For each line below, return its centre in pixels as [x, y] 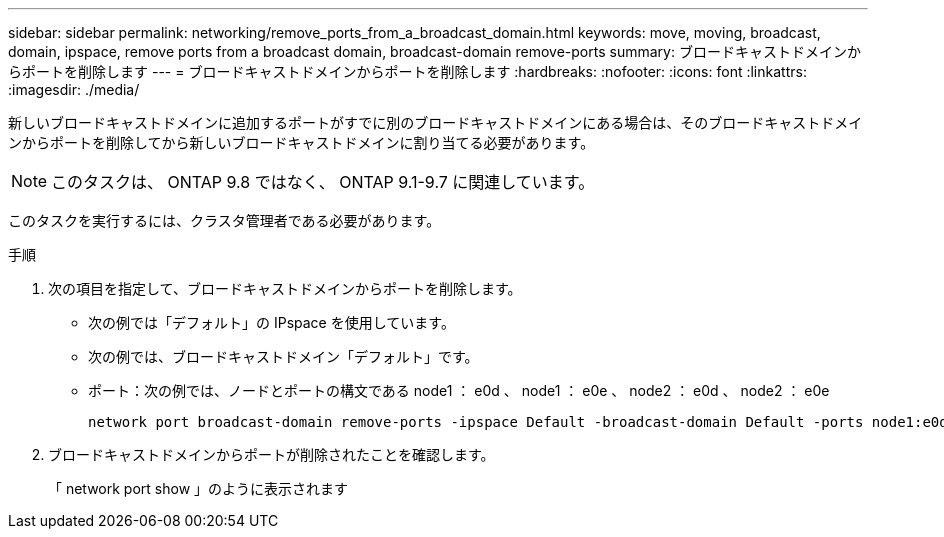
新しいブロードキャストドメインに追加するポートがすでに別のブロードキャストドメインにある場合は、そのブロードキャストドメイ [435, 122]
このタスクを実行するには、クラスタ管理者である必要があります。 [224, 220]
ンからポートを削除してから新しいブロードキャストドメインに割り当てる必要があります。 [301, 142]
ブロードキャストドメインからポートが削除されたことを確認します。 [271, 454]
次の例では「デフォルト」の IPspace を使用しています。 [271, 322]
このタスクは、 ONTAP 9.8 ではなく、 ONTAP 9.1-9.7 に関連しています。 [323, 182]
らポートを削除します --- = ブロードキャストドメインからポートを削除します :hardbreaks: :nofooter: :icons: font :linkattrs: [407, 71]
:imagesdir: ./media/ [74, 89]
